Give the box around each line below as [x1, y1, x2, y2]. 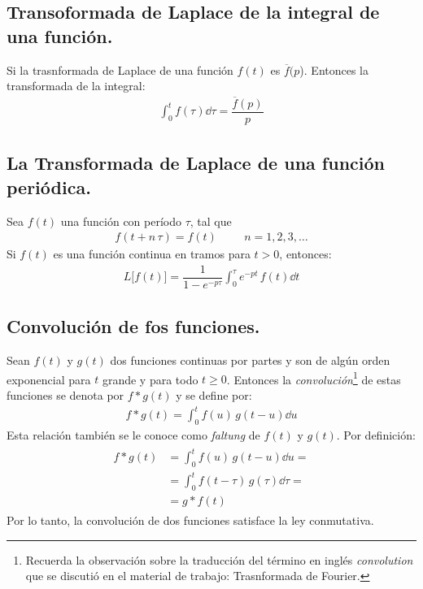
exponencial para [7, 370, 91, 388]
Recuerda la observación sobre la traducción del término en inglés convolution [25, 551, 413, 568]
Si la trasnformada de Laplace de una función [7, 61, 233, 78]
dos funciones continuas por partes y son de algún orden [110, 352, 390, 369]
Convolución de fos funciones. [7, 314, 260, 339]
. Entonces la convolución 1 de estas [226, 368, 401, 388]
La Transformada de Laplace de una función [7, 150, 385, 175]
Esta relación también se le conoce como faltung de [7, 426, 260, 443]
